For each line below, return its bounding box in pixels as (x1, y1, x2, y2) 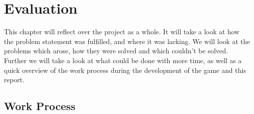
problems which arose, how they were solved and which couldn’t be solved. (4, 46, 228, 56)
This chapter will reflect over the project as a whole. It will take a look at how (4, 26, 240, 37)
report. (4, 74, 25, 85)
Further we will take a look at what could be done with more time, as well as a (4, 55, 242, 65)
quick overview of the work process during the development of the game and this (4, 65, 246, 75)
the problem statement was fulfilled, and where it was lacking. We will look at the (4, 36, 250, 46)
